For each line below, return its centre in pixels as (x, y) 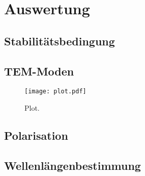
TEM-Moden (39, 71)
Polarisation (36, 135)
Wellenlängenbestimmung (72, 165)
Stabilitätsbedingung (60, 41)
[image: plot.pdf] (55, 92)
